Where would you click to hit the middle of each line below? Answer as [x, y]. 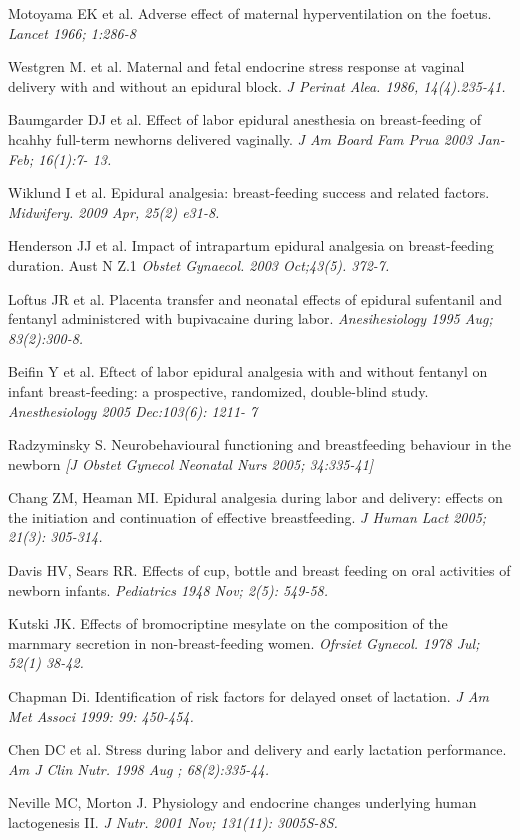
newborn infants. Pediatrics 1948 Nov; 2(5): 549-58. [168, 589]
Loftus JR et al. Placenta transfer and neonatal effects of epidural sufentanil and [255, 298]
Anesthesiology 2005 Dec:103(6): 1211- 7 [133, 410]
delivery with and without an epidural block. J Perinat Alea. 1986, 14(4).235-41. [257, 85]
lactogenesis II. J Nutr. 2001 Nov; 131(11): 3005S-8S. [173, 822]
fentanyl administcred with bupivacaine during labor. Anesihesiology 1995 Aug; [250, 318]
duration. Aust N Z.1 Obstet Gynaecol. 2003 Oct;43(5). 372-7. [199, 264]
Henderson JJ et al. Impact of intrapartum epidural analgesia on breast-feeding [251, 245]
